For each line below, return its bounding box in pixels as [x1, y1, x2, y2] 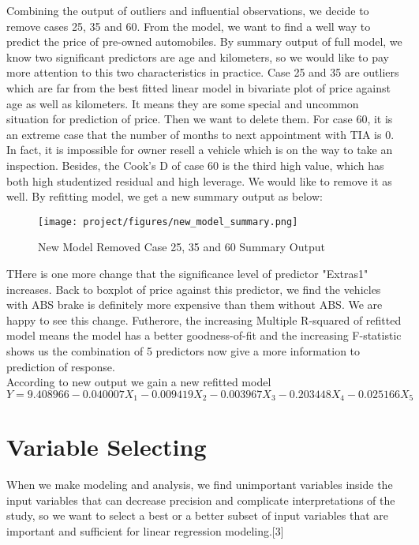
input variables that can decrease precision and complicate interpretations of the [6, 491, 395, 508]
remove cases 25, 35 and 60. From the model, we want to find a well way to [6, 17, 371, 34]
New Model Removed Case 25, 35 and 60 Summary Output [38, 239, 325, 255]
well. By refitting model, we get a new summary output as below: [6, 188, 323, 205]
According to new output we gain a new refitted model [6, 374, 271, 390]
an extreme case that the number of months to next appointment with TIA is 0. [6, 126, 395, 142]
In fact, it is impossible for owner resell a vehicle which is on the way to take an [6, 141, 393, 158]
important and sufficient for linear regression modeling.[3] [6, 523, 284, 539]
